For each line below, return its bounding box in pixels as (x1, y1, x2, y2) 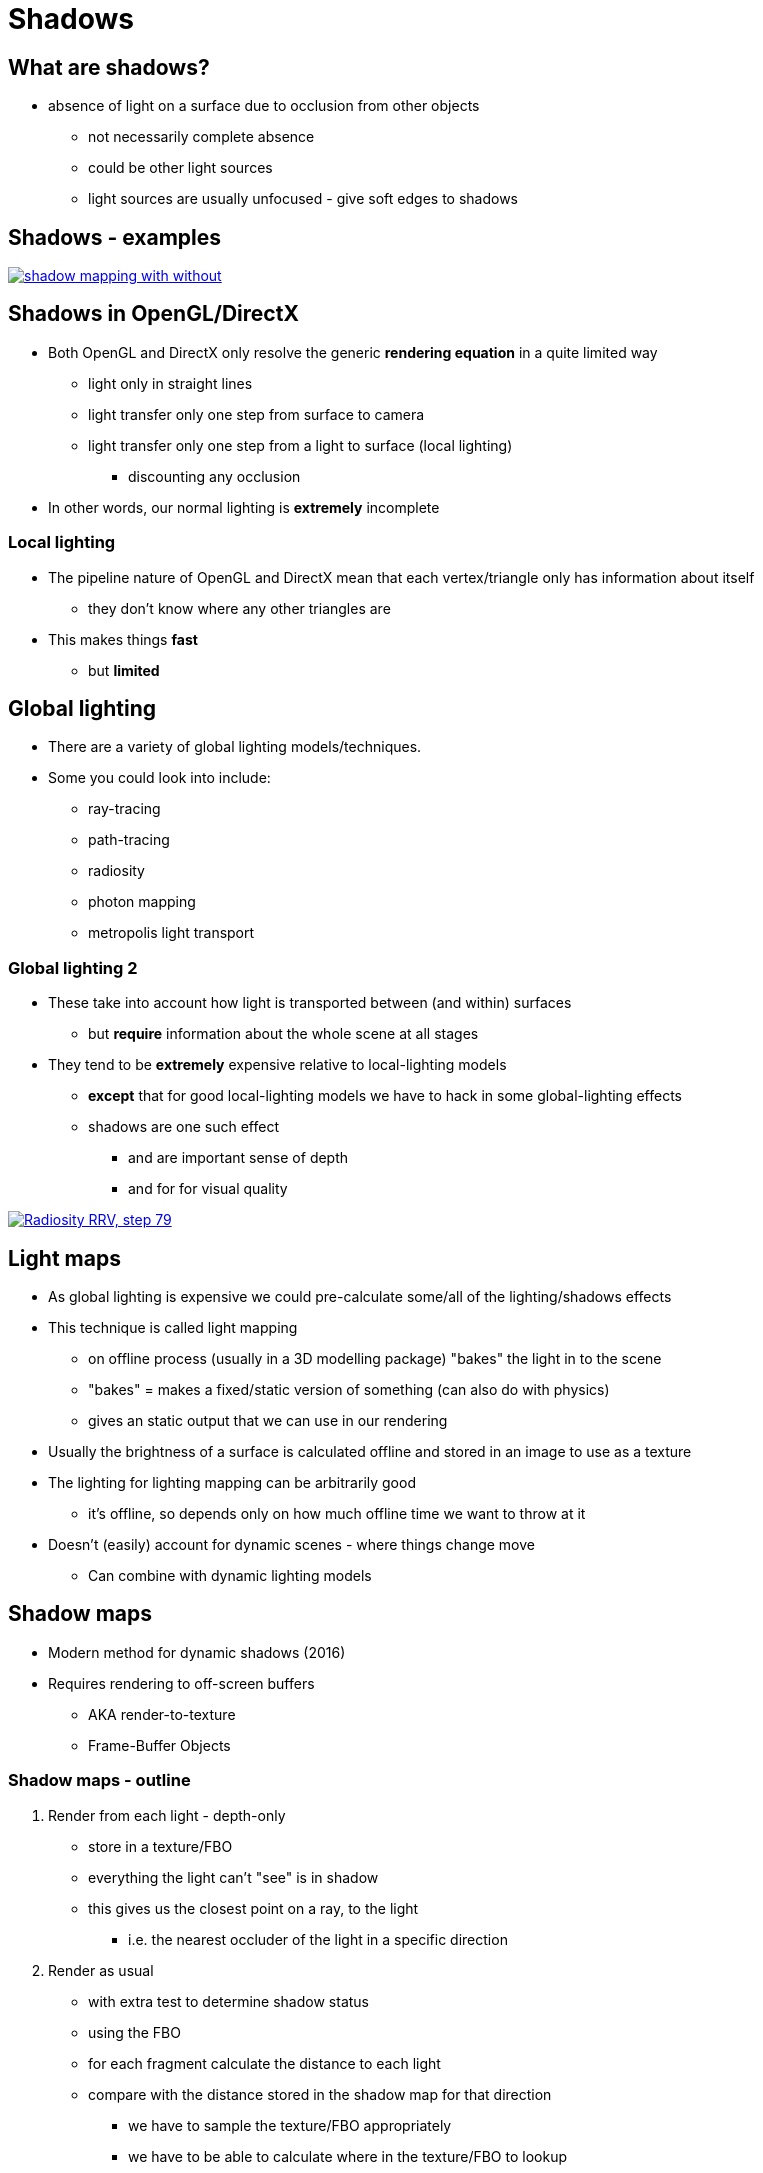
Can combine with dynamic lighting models (88, 1567, 372, 1585)
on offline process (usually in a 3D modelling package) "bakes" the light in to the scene (88, 1350, 662, 1368)
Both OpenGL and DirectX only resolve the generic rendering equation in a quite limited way (48, 343, 658, 361)
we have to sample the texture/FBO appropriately (128, 2116, 452, 2134)
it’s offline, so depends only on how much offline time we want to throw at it (88, 1505, 586, 1523)
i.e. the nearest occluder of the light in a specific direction (128, 1930, 508, 1948)
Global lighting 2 (8, 957, 138, 978)
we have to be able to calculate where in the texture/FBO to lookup (128, 2147, 567, 2165)
